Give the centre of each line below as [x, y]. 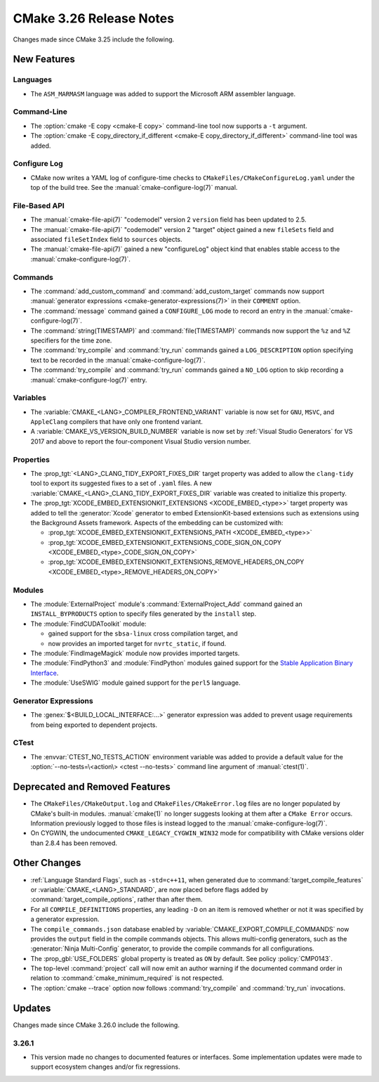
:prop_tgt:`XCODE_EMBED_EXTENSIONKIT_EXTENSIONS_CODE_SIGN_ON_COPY [165, 542]
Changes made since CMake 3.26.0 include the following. [97, 1025]
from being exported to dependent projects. [94, 725]
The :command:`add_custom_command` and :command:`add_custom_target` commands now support [178, 291]
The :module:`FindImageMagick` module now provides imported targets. [135, 653]
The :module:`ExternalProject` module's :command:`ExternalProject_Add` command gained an [167, 604]
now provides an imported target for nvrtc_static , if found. [137, 643]
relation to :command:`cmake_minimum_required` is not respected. [127, 978]
